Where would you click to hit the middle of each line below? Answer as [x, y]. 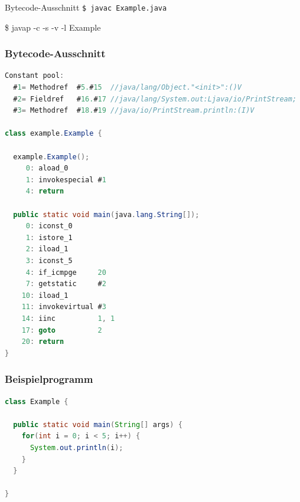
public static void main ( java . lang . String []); [106, 214]
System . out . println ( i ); [76, 447]
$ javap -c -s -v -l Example [53, 27]
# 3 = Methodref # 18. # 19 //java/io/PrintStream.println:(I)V [134, 111]
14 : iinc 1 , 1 [68, 318]
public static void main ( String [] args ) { [98, 424]
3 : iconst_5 [49, 260]
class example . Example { [53, 134]
